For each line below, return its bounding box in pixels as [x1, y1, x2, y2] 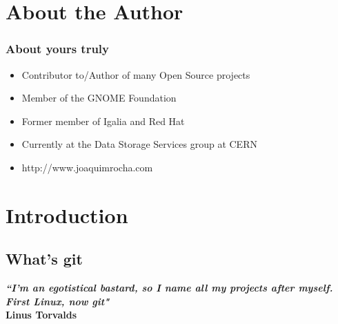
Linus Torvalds [6, 307, 77, 322]
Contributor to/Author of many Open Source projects [21, 67, 250, 82]
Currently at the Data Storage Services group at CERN [21, 137, 257, 151]
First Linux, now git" [6, 294, 110, 308]
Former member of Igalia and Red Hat [21, 113, 185, 128]
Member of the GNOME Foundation [21, 90, 177, 105]
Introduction [6, 200, 128, 229]
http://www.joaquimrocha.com [21, 160, 153, 174]
